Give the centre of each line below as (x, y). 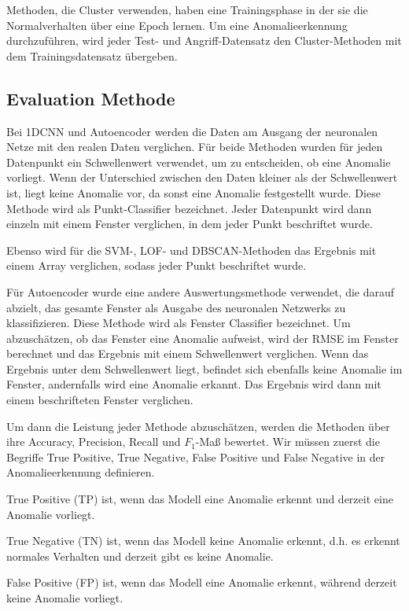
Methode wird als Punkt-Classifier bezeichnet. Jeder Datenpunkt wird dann (189, 208)
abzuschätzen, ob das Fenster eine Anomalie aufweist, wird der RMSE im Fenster (203, 338)
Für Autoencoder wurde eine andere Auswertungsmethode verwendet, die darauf (201, 291)
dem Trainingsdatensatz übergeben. (92, 55)
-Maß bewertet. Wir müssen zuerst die (287, 442)
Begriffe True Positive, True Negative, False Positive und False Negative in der (196, 456)
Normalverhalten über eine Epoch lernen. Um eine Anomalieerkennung (177, 25)
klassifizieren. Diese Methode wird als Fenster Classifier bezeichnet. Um (179, 323)
